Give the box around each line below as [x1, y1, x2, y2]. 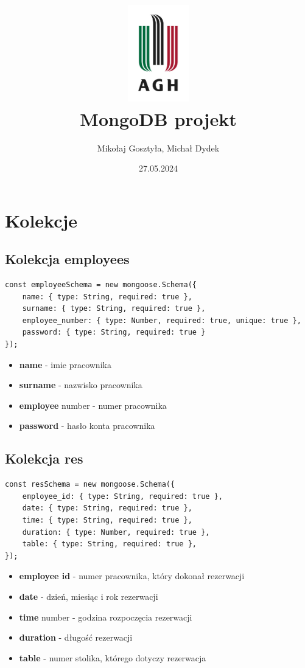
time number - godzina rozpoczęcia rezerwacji [19, 610, 192, 623]
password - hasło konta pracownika [19, 419, 155, 432]
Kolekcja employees [5, 249, 130, 268]
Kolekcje [5, 207, 78, 232]
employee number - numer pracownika [19, 398, 167, 411]
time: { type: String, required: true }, [22, 516, 192, 525]
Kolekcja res [5, 449, 83, 468]
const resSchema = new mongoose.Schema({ [5, 480, 175, 489]
